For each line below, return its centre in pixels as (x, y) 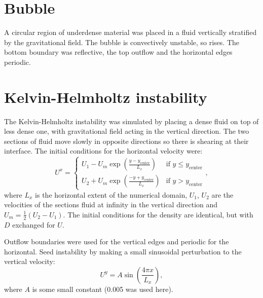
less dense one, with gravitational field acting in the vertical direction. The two (127, 131)
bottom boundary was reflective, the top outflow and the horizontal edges (118, 52)
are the (222, 194)
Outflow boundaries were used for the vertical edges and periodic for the (117, 241)
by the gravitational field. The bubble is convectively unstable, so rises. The (122, 42)
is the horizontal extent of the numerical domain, (111, 194)
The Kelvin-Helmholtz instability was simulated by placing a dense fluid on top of (131, 121)
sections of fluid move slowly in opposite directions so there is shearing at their (126, 141)
